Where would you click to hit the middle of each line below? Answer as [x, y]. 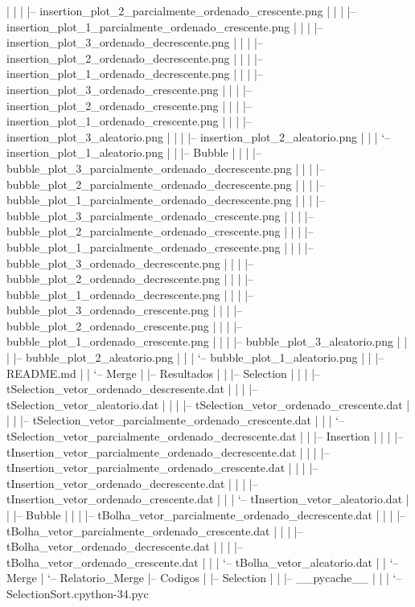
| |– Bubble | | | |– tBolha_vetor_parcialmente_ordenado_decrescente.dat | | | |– [206, 515]
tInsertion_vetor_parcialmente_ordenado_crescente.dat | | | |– [162, 468]
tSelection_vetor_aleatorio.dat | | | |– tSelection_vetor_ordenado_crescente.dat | [208, 404]
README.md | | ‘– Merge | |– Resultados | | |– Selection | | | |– [164, 373]
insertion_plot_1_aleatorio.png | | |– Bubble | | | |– [134, 152]
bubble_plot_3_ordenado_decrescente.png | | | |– [130, 262]
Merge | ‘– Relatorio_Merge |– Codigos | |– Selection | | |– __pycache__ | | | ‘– [204, 578]
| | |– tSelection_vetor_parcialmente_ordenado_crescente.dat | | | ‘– [176, 420]
